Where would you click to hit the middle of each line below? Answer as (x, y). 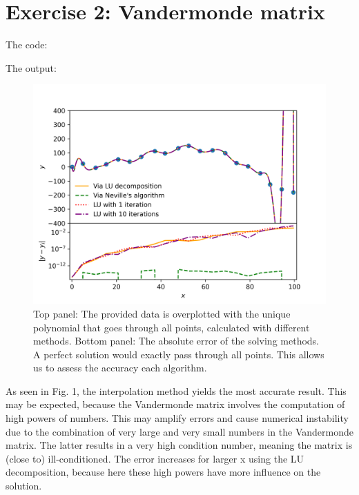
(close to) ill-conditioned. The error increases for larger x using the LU (155, 458)
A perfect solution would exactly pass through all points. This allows (179, 354)
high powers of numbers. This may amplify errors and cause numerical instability (177, 418)
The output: (31, 67)
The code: (27, 45)
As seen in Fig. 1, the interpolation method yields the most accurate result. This (176, 390)
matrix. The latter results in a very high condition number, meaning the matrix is (179, 445)
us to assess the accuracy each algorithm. (120, 368)
